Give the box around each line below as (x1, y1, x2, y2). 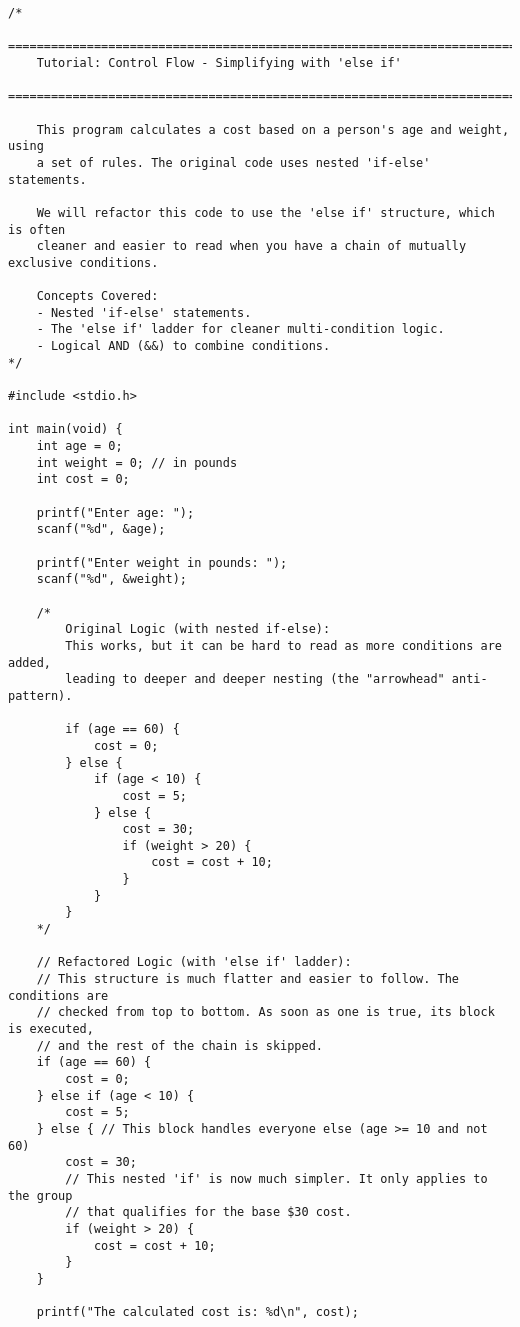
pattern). (8, 688, 73, 703)
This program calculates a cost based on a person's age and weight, (36, 122, 510, 137)
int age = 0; (36, 439, 123, 454)
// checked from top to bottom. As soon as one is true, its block (36, 1005, 495, 1020)
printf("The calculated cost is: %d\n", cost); (36, 1305, 359, 1320)
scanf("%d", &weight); (36, 572, 187, 587)
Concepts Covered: (36, 289, 159, 304)
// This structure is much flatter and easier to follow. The (36, 972, 460, 987)
